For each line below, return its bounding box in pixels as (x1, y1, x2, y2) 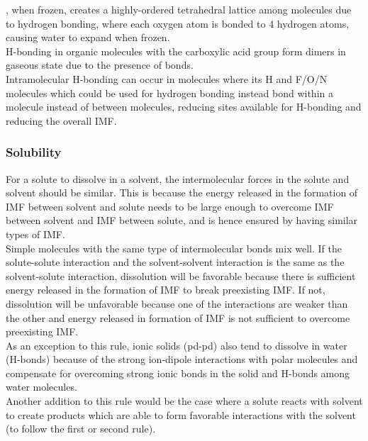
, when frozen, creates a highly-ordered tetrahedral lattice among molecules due (6, 2, 352, 16)
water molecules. (6, 379, 77, 394)
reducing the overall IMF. (6, 113, 117, 128)
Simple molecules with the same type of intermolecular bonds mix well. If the (6, 240, 342, 255)
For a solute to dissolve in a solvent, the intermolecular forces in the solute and (6, 171, 350, 186)
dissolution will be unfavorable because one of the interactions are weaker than (6, 296, 348, 311)
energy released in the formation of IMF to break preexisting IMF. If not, (6, 282, 325, 297)
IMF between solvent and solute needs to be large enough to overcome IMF (6, 199, 334, 213)
